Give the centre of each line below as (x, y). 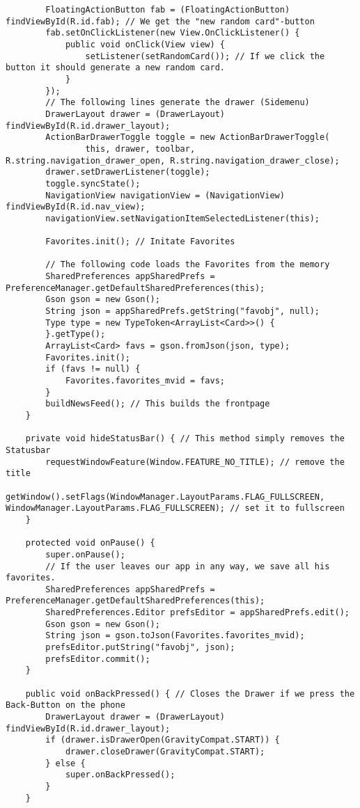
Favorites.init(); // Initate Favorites (140, 242)
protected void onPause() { (90, 543)
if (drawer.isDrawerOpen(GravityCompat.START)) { (163, 740)
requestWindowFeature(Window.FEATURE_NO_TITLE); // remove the (195, 462)
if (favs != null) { (93, 369)
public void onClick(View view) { (145, 44)
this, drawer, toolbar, (140, 149)
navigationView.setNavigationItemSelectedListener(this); (183, 218)
